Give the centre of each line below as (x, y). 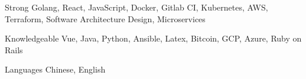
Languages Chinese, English (55, 69)
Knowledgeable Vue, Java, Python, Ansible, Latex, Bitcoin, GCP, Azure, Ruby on (153, 38)
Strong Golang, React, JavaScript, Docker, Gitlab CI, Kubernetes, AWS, (136, 7)
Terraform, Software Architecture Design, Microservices (105, 18)
